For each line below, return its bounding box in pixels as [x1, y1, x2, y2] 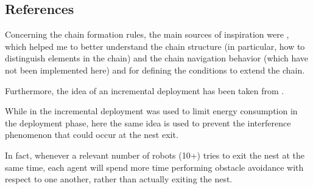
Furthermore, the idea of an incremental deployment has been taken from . [5, 84, 284, 97]
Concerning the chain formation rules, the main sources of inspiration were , [5, 28, 289, 41]
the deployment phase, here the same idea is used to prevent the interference [5, 116, 291, 129]
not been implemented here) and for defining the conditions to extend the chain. [5, 63, 305, 76]
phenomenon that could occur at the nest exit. [5, 128, 178, 141]
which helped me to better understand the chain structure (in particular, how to [5, 40, 305, 52]
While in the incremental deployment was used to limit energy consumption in [5, 105, 298, 117]
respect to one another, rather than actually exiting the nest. [5, 173, 233, 185]
